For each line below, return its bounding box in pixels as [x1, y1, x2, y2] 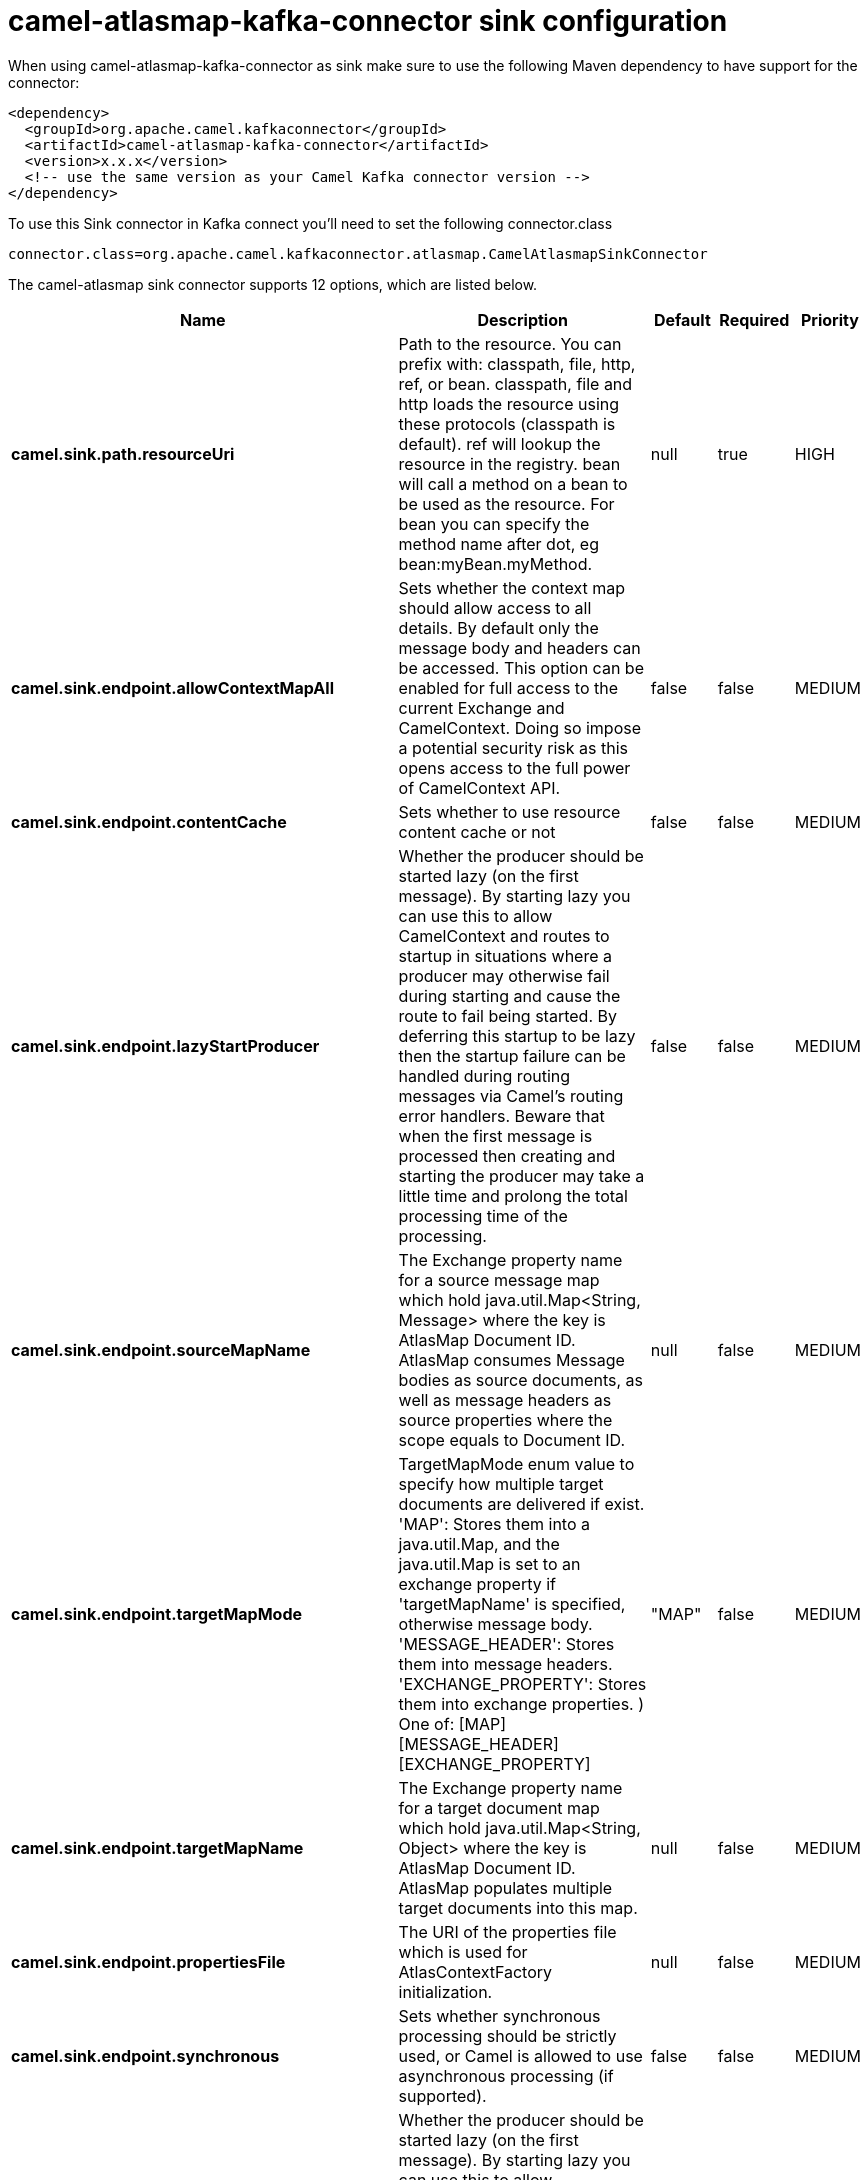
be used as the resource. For [398, 493, 615, 514]
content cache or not [398, 821, 556, 842]
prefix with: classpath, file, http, [398, 353, 636, 374]
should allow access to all [398, 597, 592, 618]
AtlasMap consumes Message [398, 1349, 625, 1370]
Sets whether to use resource [398, 801, 621, 822]
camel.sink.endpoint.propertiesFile [11, 1951, 286, 1972]
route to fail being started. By [398, 1005, 617, 1026]
